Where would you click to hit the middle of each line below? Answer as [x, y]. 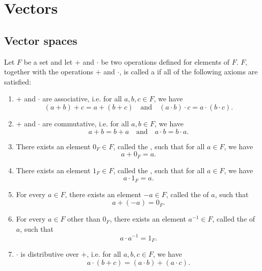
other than [84, 219]
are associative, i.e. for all [82, 99]
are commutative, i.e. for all [86, 123]
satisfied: [18, 81]
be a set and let [48, 61]
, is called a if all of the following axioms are [189, 72]
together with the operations [49, 72]
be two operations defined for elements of [165, 61]
